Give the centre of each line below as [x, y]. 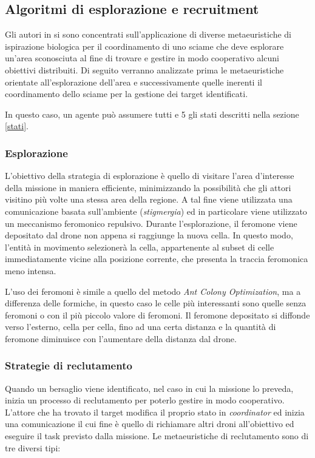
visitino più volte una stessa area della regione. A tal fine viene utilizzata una [149, 199]
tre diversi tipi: [33, 447]
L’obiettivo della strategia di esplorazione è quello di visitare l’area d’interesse [150, 176]
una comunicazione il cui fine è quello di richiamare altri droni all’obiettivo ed [150, 424]
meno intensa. [31, 270]
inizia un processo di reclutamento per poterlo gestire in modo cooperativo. [145, 400]
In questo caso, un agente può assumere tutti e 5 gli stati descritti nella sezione [152, 114]
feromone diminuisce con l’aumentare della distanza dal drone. [121, 338]
